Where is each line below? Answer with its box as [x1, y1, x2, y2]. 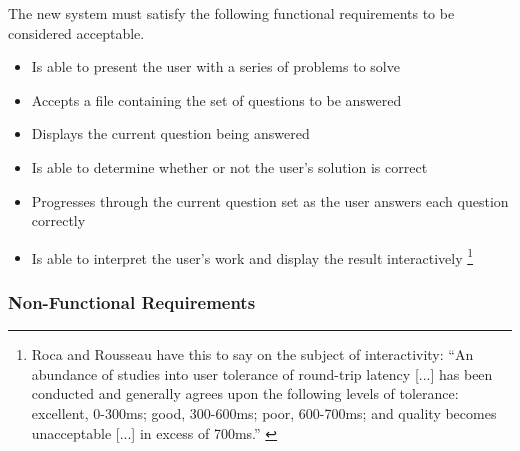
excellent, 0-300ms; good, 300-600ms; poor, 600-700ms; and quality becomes [31, 403, 497, 423]
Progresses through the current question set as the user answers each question [31, 190, 509, 211]
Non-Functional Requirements [8, 289, 256, 314]
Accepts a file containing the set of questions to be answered [31, 89, 402, 110]
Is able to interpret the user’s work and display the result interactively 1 [31, 244, 474, 268]
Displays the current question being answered [31, 123, 310, 144]
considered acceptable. [8, 22, 145, 43]
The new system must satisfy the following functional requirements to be [8, 3, 455, 23]
